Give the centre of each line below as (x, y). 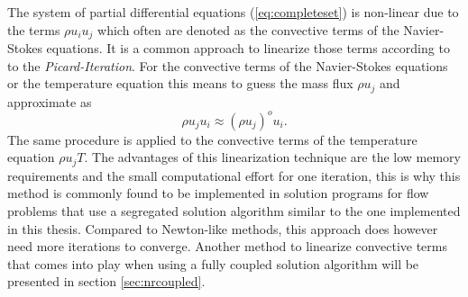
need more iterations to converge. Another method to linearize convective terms (227, 246)
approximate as (50, 101)
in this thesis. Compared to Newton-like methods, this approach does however (223, 228)
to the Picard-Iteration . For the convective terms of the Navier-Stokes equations (228, 65)
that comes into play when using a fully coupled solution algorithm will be (213, 263)
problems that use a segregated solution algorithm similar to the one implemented (234, 211)
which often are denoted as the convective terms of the (248, 29)
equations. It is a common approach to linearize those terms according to (248, 48)
